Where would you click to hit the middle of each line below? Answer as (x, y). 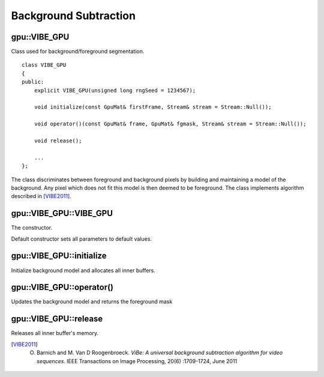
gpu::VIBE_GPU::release (57, 319)
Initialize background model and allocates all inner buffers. (83, 270)
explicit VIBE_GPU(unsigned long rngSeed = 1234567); (115, 90)
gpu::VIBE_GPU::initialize (59, 256)
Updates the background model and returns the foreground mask (92, 302)
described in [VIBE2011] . (41, 196)
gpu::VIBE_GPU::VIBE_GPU (62, 213)
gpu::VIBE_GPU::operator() (62, 287)
